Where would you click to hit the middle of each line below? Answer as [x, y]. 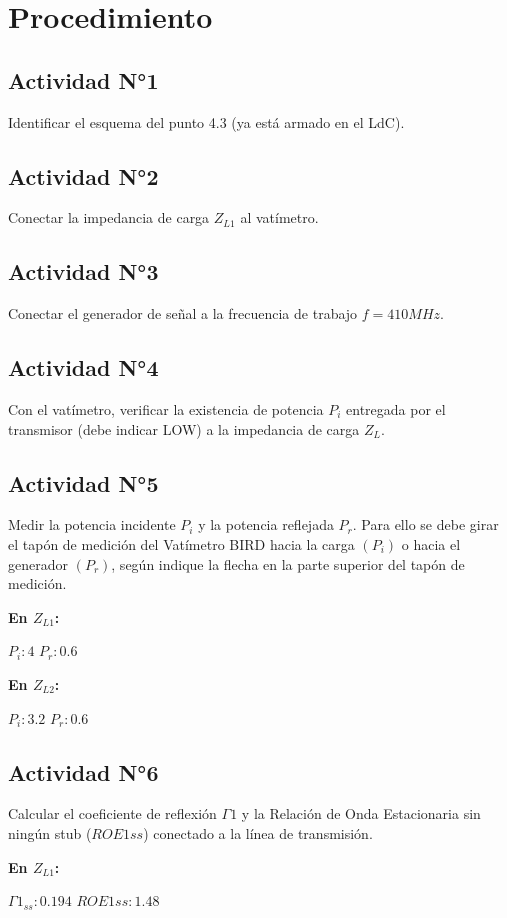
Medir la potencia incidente [92, 524]
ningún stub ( [50, 832]
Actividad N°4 [83, 367]
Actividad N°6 [83, 771]
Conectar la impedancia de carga [109, 217]
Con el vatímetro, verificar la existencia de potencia [166, 408]
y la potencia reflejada [266, 524]
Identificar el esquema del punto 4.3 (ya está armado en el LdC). [206, 121]
